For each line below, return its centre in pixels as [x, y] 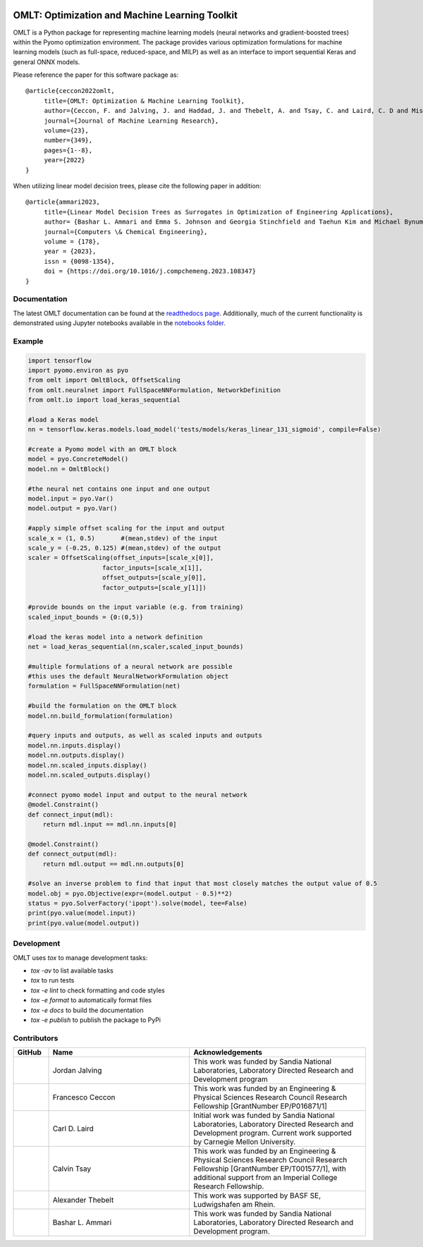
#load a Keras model [63, 419]
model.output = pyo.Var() [73, 509]
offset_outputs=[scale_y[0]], [155, 578]
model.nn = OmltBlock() [69, 469]
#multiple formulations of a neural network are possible [130, 666]
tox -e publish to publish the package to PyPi [96, 1020]
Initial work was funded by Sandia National [264, 1116]
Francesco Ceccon [84, 1097]
